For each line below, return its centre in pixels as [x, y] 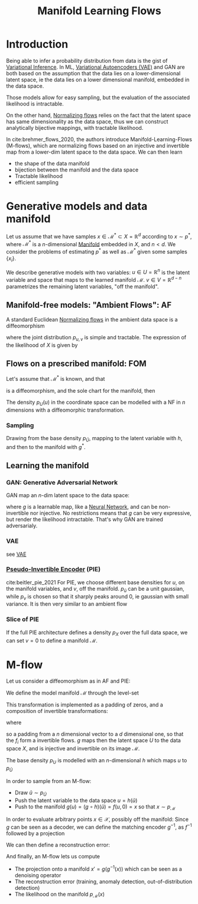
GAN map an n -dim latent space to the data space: [68, 495]
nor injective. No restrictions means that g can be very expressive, [111, 513]
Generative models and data [77, 206]
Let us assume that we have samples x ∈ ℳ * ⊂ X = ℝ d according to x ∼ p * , [99, 235]
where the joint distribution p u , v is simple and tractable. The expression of [96, 338]
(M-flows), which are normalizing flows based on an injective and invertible [98, 145]
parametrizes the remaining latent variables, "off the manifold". [82, 287]
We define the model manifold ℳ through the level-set [72, 693]
